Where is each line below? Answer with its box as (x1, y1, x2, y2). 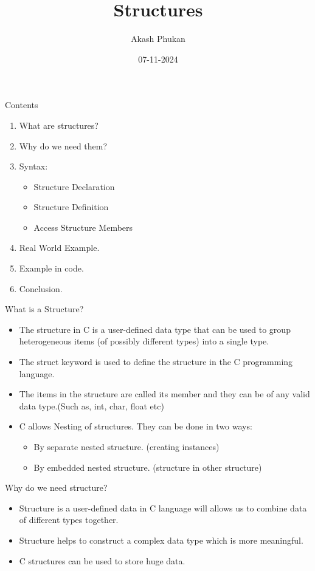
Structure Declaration (33, 180, 115, 193)
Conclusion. (19, 282, 63, 295)
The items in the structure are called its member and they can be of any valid (19, 388, 310, 400)
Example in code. (19, 262, 84, 275)
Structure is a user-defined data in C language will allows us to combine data (19, 501, 307, 514)
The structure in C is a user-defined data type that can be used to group (19, 323, 291, 335)
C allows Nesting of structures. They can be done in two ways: (19, 420, 252, 433)
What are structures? (19, 118, 99, 131)
